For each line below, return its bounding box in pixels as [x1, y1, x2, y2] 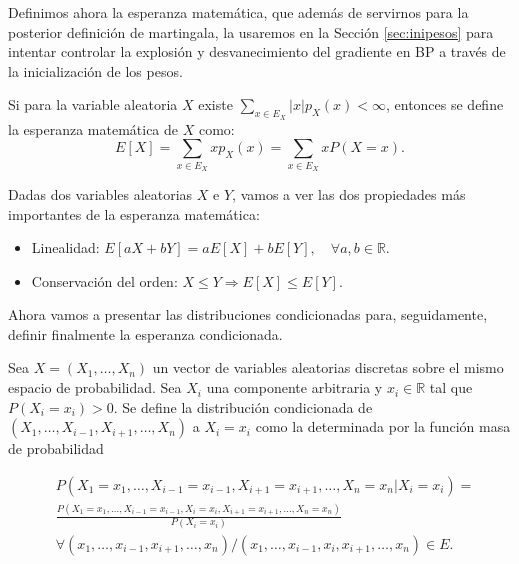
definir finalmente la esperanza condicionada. [8, 323, 283, 344]
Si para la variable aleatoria [8, 94, 178, 115]
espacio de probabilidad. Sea [8, 377, 182, 398]
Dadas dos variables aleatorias [8, 183, 193, 204]
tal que [429, 377, 473, 398]
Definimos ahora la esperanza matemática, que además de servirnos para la [8, 2, 469, 22]
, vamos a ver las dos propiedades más [232, 183, 466, 204]
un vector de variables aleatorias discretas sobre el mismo [152, 357, 504, 378]
